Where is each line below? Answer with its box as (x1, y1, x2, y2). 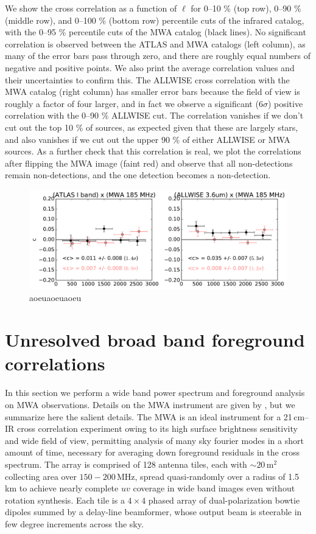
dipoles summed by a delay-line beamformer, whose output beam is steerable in (5, 505, 302, 518)
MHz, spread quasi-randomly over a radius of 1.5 (117, 470, 300, 482)
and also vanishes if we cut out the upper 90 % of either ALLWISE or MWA (5, 133, 290, 145)
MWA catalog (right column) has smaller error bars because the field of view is (5, 85, 300, 98)
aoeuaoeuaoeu (29, 291, 82, 304)
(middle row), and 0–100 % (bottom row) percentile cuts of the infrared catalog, (5, 13, 304, 26)
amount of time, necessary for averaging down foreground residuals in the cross (5, 446, 300, 459)
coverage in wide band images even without (133, 482, 295, 494)
